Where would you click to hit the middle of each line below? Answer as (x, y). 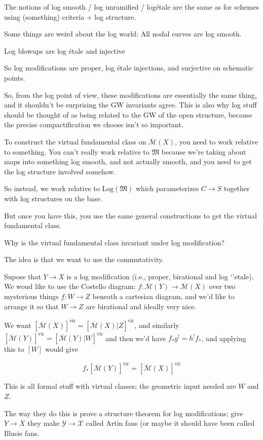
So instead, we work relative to (52, 188)
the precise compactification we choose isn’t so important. (94, 124)
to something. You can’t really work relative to (77, 151)
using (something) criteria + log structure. (70, 16)
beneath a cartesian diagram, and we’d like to (163, 296)
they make (44, 423)
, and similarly (157, 325)
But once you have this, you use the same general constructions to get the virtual (130, 215)
